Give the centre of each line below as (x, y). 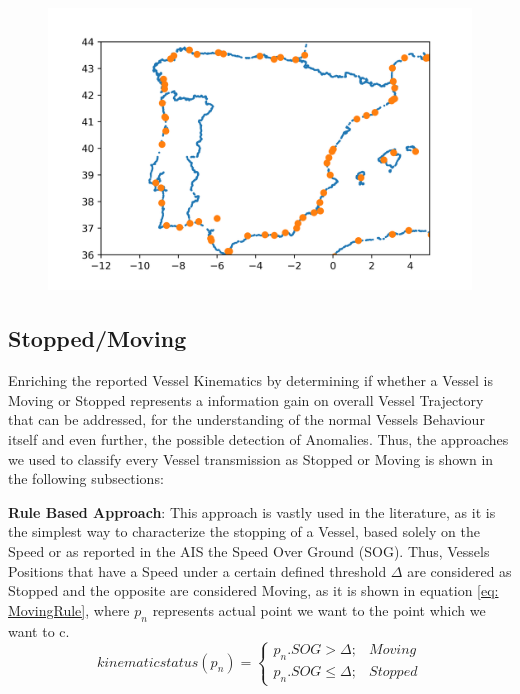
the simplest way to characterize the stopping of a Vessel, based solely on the (244, 531)
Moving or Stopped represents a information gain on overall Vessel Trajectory (246, 399)
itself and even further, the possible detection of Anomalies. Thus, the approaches (258, 438)
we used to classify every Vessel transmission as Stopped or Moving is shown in (251, 458)
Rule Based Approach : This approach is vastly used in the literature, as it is (252, 511)
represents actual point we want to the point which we (319, 609)
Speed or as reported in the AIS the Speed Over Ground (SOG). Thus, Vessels (249, 550)
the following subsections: (86, 478)
